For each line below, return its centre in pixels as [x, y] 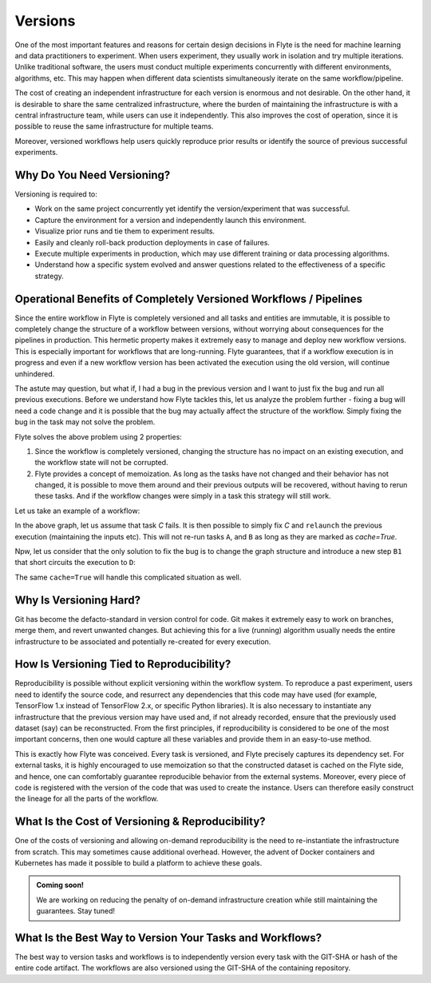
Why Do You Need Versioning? [93, 175]
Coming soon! [60, 885]
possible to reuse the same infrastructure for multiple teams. [114, 126]
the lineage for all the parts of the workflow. [87, 798]
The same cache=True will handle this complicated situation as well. [128, 577]
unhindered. [35, 374]
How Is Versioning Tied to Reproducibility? [123, 665]
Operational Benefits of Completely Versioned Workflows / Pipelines [189, 298]
